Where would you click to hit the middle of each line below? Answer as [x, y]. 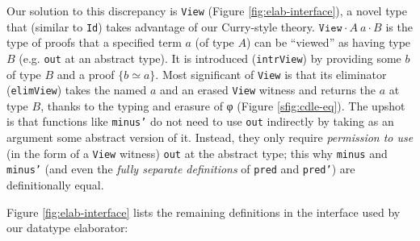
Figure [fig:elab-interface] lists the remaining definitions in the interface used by [204, 212]
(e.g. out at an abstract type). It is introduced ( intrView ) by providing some [210, 58]
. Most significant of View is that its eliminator [271, 74]
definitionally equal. [55, 185]
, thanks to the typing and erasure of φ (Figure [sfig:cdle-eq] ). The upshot [223, 105]
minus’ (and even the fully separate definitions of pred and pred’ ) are [181, 169]
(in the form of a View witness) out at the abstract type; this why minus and [197, 153]
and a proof [86, 74]
